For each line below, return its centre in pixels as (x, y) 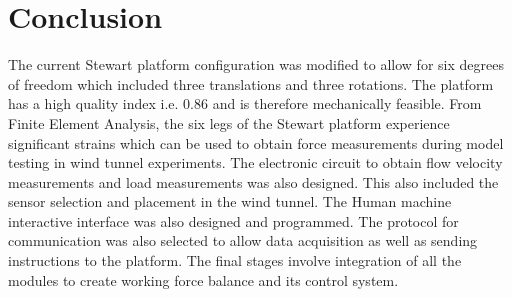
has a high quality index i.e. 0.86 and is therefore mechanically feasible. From (245, 103)
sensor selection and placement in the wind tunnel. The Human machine (230, 201)
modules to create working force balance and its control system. (203, 279)
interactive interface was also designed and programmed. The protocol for (233, 220)
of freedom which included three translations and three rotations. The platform (251, 83)
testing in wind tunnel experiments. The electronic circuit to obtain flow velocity (255, 162)
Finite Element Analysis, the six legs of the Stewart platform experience (229, 122)
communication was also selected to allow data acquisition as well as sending (243, 240)
